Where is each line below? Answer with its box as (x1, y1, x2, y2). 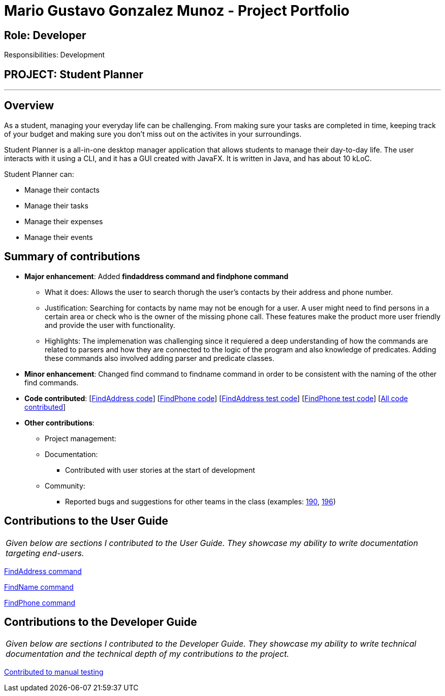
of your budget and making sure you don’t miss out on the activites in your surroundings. (4, 129, 302, 138)
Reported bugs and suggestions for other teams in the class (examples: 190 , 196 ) (65, 497, 336, 506)
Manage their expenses (24, 217, 103, 226)
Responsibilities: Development (4, 50, 105, 59)
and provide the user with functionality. (45, 320, 176, 329)
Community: (45, 481, 85, 490)
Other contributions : (24, 418, 94, 427)
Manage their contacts (24, 185, 100, 194)
